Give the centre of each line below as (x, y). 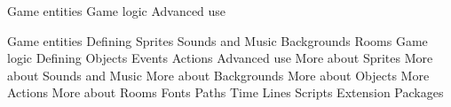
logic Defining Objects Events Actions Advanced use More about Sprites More (220, 58)
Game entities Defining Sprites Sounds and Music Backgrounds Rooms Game (218, 40)
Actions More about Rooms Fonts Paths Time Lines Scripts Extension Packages (225, 92)
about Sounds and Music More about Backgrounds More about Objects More (218, 75)
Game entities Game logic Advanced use (117, 11)
